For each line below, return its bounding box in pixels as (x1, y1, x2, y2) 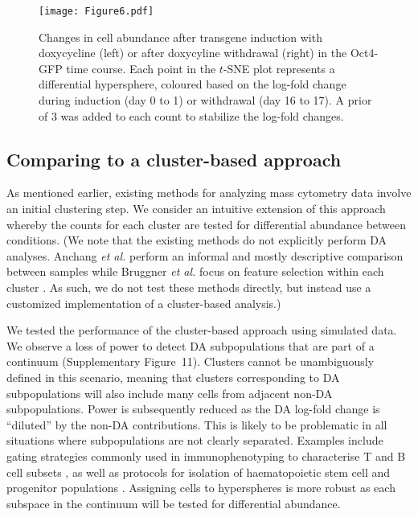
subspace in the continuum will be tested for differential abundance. (6, 494, 341, 511)
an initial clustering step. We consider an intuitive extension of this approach (6, 200, 386, 217)
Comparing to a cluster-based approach (6, 146, 342, 171)
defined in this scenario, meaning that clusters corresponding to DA (6, 368, 340, 385)
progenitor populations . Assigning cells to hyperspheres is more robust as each (6, 479, 395, 496)
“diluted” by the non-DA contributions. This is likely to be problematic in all (6, 416, 387, 433)
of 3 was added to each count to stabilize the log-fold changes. (39, 107, 344, 124)
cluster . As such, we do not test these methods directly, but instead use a (6, 278, 371, 295)
